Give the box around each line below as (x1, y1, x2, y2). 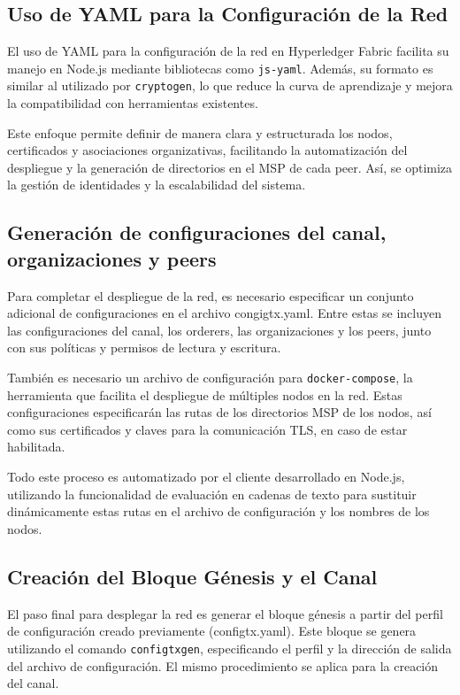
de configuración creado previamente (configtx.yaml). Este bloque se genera (7, 622, 417, 640)
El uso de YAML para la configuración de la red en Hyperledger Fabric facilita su (7, 42, 449, 60)
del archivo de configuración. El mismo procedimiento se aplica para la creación (7, 656, 439, 675)
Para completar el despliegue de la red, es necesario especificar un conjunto (7, 286, 414, 305)
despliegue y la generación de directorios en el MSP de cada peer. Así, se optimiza (7, 158, 453, 176)
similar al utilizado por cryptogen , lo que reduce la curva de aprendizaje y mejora (7, 76, 453, 95)
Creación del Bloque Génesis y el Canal (7, 562, 378, 590)
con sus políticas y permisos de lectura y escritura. (7, 338, 281, 357)
